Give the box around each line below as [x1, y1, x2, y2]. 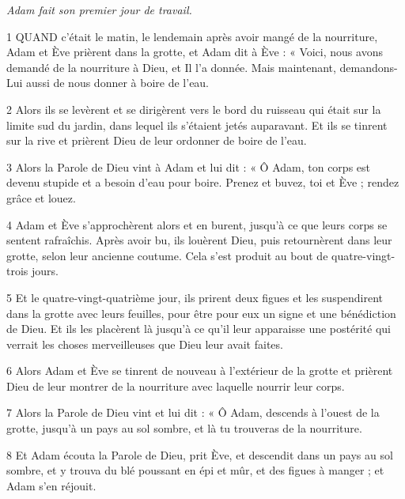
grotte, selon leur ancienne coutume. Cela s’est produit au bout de [6, 247, 328, 263]
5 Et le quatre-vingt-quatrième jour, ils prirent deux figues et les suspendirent [6, 289, 384, 305]
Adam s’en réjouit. [6, 477, 97, 493]
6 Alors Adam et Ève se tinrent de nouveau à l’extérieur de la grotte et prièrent [6, 362, 393, 379]
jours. [32, 263, 59, 279]
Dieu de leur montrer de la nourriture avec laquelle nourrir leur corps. [6, 377, 345, 394]
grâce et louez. [6, 189, 76, 206]
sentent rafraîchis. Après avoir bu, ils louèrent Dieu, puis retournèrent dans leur [6, 232, 392, 248]
